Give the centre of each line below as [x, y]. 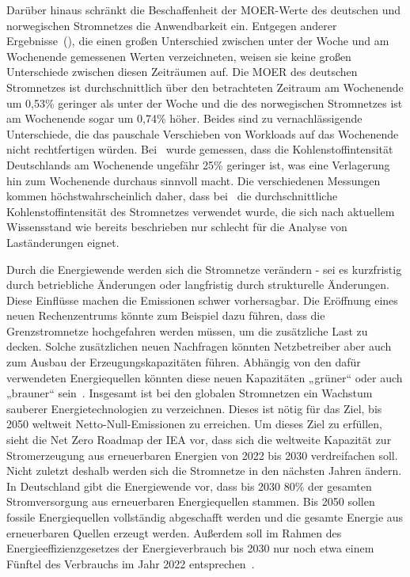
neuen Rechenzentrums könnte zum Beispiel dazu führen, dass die [166, 315]
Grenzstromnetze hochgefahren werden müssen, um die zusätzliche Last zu [187, 330]
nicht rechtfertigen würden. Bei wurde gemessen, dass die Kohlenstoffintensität [200, 149]
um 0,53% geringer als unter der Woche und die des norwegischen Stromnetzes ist [205, 102]
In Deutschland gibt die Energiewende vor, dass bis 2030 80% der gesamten [189, 486]
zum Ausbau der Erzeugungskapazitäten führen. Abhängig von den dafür [184, 362]
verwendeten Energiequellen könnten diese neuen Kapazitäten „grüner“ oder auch [205, 377]
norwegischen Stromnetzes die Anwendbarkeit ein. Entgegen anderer [172, 25]
